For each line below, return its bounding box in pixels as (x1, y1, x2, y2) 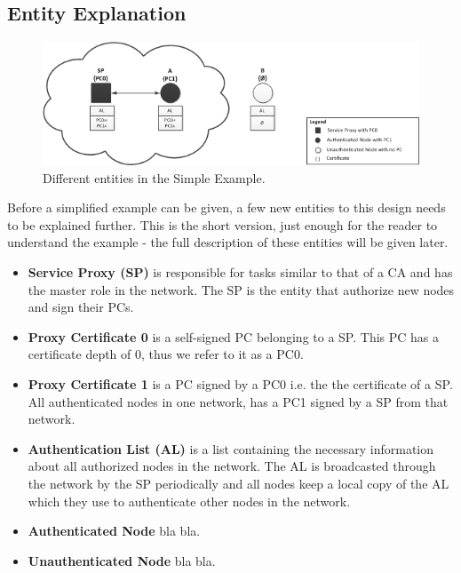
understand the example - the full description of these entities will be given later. (7, 233, 449, 251)
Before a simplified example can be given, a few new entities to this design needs (7, 198, 446, 217)
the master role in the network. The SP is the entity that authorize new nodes (28, 280, 455, 298)
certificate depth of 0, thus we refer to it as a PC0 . (28, 345, 304, 363)
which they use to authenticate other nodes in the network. (28, 491, 351, 510)
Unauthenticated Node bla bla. (28, 551, 216, 569)
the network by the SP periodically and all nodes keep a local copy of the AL (28, 474, 449, 492)
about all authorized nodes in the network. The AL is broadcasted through (28, 457, 436, 475)
